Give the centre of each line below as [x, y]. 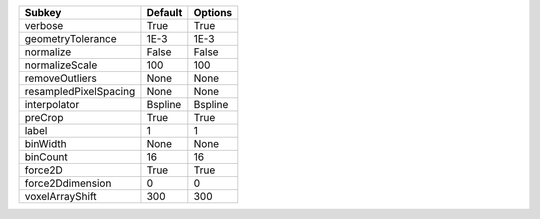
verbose [44, 25]
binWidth [45, 143]
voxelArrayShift [60, 196]
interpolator [52, 104]
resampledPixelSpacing [80, 91]
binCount [46, 157]
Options [213, 12]
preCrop [44, 117]
